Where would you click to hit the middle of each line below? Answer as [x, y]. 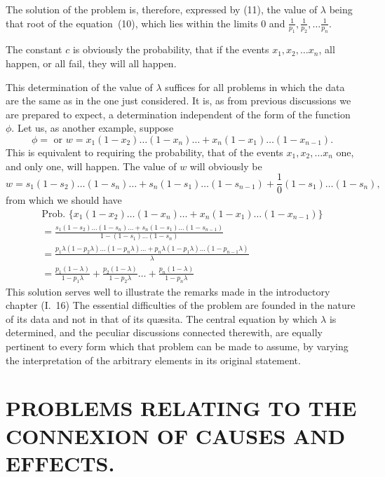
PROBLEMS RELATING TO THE [181, 408]
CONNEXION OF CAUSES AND [176, 435]
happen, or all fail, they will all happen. [91, 63]
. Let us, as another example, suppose [93, 128]
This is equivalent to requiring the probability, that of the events [144, 152]
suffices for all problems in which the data [255, 87]
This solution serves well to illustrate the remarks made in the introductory [168, 291]
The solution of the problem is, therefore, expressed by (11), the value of [162, 9]
